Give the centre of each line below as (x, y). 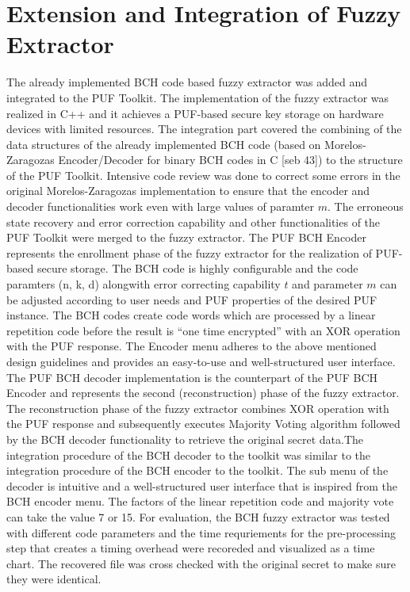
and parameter (328, 284)
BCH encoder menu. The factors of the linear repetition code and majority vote (200, 501)
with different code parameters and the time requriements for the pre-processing (201, 532)
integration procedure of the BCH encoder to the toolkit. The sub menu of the (197, 470)
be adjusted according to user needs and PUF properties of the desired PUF (192, 299)
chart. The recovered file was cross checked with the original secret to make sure (201, 563)
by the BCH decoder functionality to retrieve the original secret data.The (185, 439)
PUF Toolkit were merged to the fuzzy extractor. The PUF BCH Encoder (187, 237)
